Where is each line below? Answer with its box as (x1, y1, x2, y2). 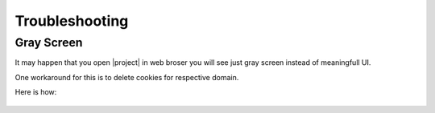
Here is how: (14, 87, 57, 97)
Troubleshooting (14, 12, 129, 30)
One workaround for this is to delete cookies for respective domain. (14, 72, 239, 82)
